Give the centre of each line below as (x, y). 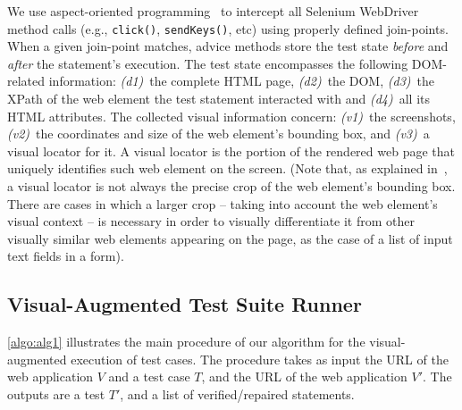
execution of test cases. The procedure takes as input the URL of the (260, 359)
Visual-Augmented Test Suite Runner (185, 304)
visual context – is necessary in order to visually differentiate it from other (211, 221)
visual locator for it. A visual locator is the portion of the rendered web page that (231, 151)
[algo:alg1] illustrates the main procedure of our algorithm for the (186, 342)
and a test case (149, 377)
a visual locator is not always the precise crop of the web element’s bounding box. (231, 186)
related (26, 81)
